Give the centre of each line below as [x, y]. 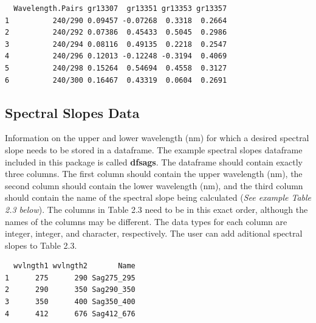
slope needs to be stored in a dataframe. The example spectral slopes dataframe [154, 149]
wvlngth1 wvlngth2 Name [74, 266]
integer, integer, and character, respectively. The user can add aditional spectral [154, 233]
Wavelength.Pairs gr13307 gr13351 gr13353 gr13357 [120, 9]
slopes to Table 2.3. [41, 245]
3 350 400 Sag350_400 [70, 302]
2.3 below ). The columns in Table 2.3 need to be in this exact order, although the [156, 209]
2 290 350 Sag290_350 [70, 290]
